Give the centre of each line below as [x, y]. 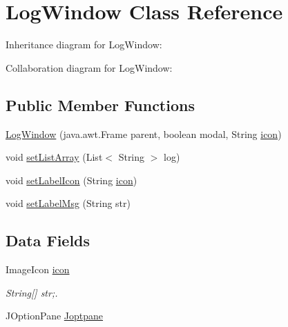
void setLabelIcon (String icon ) [71, 180]
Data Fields [48, 240]
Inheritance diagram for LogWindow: [84, 44]
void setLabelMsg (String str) [68, 203]
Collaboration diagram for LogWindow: [89, 67]
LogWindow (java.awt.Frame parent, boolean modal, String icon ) [144, 133]
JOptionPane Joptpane [55, 316]
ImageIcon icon [38, 269]
